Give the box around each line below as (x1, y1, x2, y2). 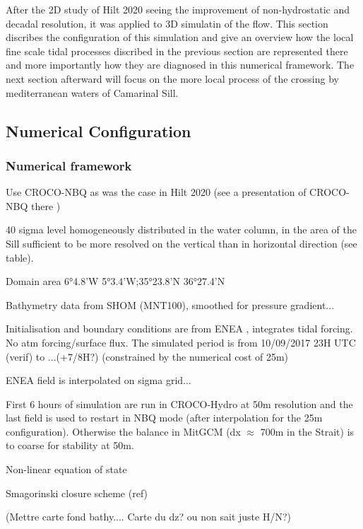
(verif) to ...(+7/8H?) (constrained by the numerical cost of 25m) (6, 349, 289, 364)
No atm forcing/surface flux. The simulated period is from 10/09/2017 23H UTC (6, 335, 356, 349)
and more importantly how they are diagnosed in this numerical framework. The (6, 57, 355, 72)
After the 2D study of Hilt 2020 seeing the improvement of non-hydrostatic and (6, 2, 350, 16)
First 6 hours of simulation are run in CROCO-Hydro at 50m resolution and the (6, 396, 353, 411)
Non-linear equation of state (6, 462, 127, 477)
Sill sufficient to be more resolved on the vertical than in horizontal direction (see (6, 236, 357, 250)
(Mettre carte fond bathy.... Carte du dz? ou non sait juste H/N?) (6, 509, 291, 524)
